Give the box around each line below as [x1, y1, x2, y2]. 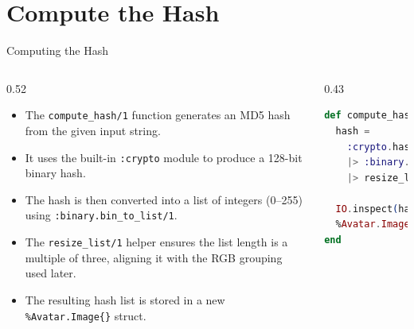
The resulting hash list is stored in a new [25, 291, 225, 308]
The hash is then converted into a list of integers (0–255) [25, 191, 303, 207]
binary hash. [25, 164, 86, 181]
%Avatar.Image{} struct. [25, 307, 146, 323]
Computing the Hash [6, 42, 109, 59]
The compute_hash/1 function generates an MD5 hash [25, 106, 291, 123]
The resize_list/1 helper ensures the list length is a [25, 234, 288, 250]
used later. [25, 265, 76, 281]
